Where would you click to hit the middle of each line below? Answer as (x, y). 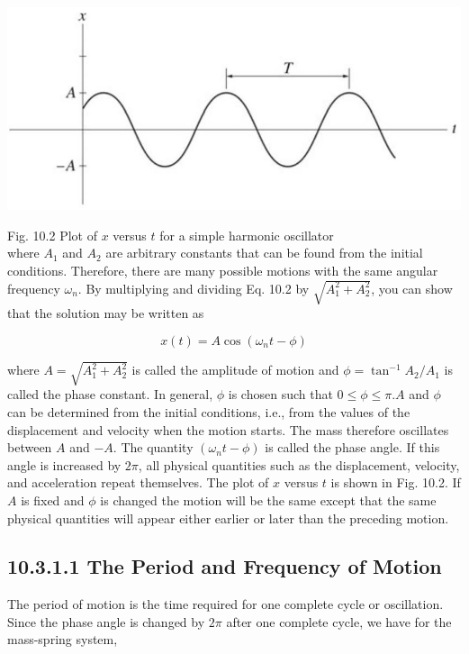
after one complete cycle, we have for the (339, 621)
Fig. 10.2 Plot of (52, 235)
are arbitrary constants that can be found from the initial (264, 253)
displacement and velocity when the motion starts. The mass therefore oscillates (228, 429)
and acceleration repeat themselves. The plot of (138, 482)
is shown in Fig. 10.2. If (396, 482)
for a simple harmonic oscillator (247, 235)
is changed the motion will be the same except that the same (268, 500)
